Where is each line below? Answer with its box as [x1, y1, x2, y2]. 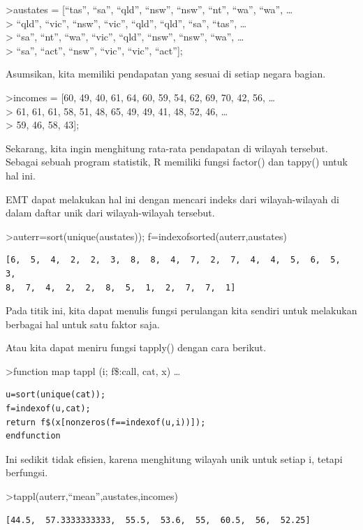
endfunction [6, 431, 61, 441]
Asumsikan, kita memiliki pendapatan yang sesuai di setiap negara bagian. [6, 66, 326, 81]
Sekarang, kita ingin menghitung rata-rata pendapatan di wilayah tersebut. [6, 140, 328, 155]
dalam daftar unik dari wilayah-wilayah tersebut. [6, 205, 215, 220]
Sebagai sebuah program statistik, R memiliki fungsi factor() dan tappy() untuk [6, 154, 348, 169]
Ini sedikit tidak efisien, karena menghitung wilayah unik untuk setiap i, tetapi [6, 451, 343, 466]
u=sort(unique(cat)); [6, 390, 106, 400]
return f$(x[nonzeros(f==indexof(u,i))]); [6, 417, 206, 427]
